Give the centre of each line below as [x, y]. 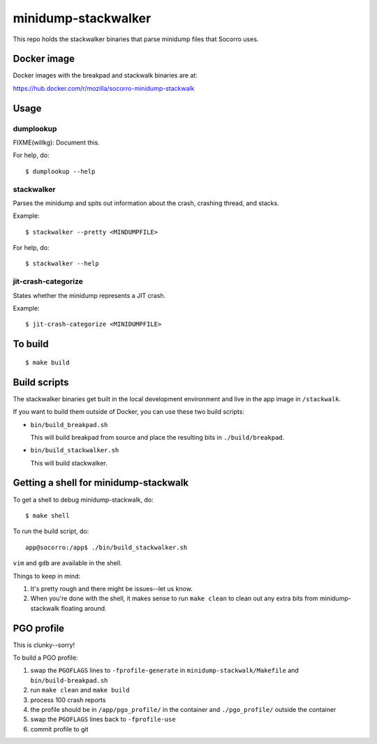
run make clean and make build [80, 690]
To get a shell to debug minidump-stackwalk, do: [83, 500]
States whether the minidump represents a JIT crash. [89, 295]
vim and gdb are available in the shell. [67, 563]
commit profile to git [59, 729]
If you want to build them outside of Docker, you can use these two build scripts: [128, 412]
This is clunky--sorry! [44, 645]
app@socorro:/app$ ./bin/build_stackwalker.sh [106, 547]
